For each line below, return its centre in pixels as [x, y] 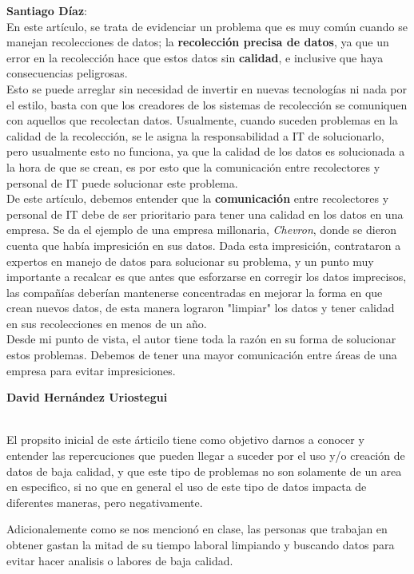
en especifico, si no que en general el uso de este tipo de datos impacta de [187, 487]
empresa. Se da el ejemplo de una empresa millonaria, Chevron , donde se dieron [202, 230]
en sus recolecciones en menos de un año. [107, 323]
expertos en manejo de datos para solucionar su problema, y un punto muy [190, 261]
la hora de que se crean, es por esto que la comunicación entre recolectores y [193, 166]
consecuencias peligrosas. [67, 73]
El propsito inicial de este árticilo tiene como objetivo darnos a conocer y [185, 439]
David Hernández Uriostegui [87, 397]
